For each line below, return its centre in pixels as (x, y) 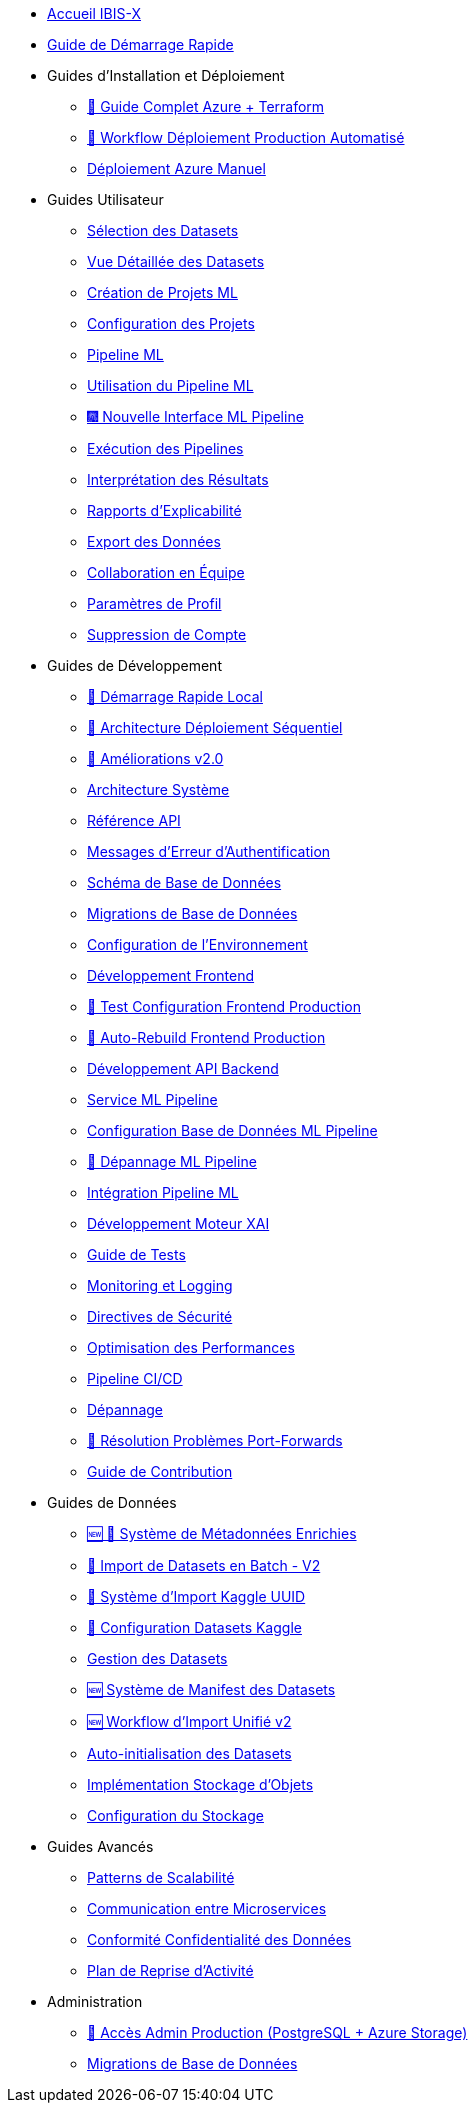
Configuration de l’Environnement (197, 944)
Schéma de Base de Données (184, 882)
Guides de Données (112, 1502)
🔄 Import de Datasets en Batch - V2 (204, 1565)
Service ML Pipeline (152, 1099)
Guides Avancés (100, 1846)
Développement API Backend (183, 1068)
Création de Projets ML (162, 292)
